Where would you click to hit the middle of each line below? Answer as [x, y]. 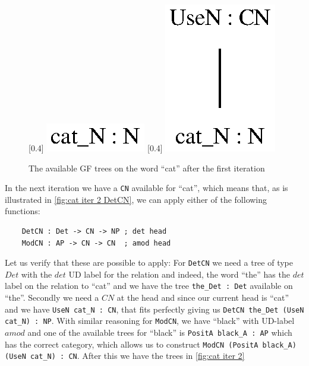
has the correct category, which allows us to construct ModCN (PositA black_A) [151, 344]
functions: [23, 211]
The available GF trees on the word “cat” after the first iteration [147, 168]
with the [37, 274]
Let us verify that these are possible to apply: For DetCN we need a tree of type [149, 262]
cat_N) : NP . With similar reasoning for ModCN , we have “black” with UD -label [150, 321]
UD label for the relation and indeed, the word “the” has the [179, 274]
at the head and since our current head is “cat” [203, 297]
